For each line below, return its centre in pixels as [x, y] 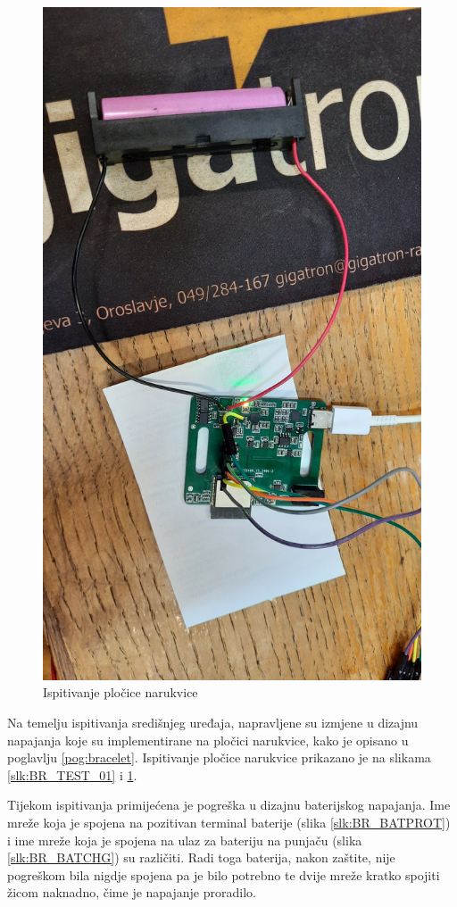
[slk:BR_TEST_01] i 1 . [72, 774]
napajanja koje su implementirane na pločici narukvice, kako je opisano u [208, 740]
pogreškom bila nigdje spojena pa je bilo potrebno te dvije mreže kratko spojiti [224, 874]
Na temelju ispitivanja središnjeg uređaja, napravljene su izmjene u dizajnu [213, 722]
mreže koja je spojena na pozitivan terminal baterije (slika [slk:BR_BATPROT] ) [229, 822]
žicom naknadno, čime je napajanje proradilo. [132, 892]
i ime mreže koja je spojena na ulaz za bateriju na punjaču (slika [185, 840]
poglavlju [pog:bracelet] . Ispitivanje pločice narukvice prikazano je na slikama [219, 757]
